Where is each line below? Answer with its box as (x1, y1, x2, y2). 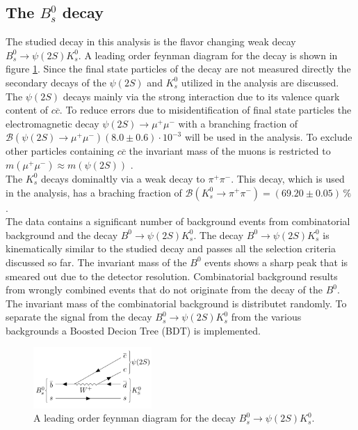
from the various (231, 309, 302, 324)
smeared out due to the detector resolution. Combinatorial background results (6, 268, 338, 283)
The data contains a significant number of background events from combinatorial (6, 214, 350, 229)
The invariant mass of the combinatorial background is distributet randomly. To (6, 295, 347, 310)
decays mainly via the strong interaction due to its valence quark (63, 89, 340, 103)
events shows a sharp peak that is (204, 254, 348, 269)
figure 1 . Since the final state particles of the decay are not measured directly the (6, 61, 351, 76)
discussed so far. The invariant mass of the (6, 254, 187, 269)
